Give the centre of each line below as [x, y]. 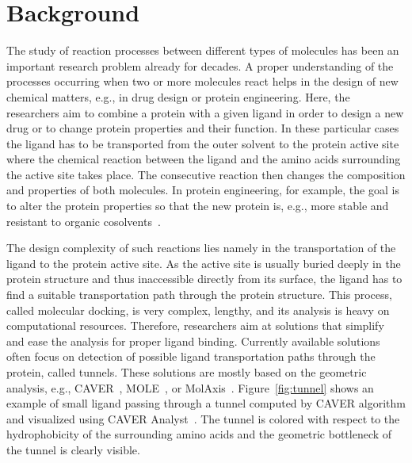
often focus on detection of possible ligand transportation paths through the [191, 356]
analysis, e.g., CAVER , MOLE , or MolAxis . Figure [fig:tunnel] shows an [190, 387]
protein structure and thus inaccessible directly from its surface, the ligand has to [204, 279]
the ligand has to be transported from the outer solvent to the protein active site [203, 143]
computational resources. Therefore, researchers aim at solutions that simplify [195, 325]
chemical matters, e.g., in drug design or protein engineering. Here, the [178, 96]
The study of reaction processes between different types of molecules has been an [203, 50]
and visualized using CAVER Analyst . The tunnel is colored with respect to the [203, 418]
